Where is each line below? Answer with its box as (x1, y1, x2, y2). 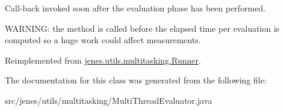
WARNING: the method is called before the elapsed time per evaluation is (5, 22, 280, 34)
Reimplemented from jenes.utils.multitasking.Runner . (5, 53, 201, 66)
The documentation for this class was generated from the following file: (5, 74, 267, 86)
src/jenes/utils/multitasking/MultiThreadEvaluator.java (5, 94, 212, 106)
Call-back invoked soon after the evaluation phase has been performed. (5, 2, 266, 14)
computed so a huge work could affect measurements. (5, 34, 201, 46)
